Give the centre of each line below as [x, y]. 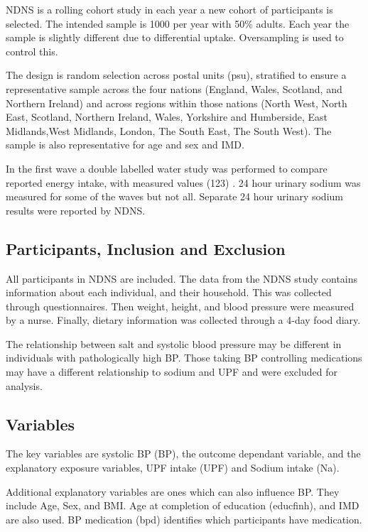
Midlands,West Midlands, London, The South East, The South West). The [169, 130]
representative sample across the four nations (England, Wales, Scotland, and [174, 88]
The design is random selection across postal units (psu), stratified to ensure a [176, 75]
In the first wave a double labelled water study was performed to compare [167, 168]
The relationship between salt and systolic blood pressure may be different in [174, 343]
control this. [32, 51]
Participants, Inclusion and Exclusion [146, 248]
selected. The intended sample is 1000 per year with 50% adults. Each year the [178, 23]
